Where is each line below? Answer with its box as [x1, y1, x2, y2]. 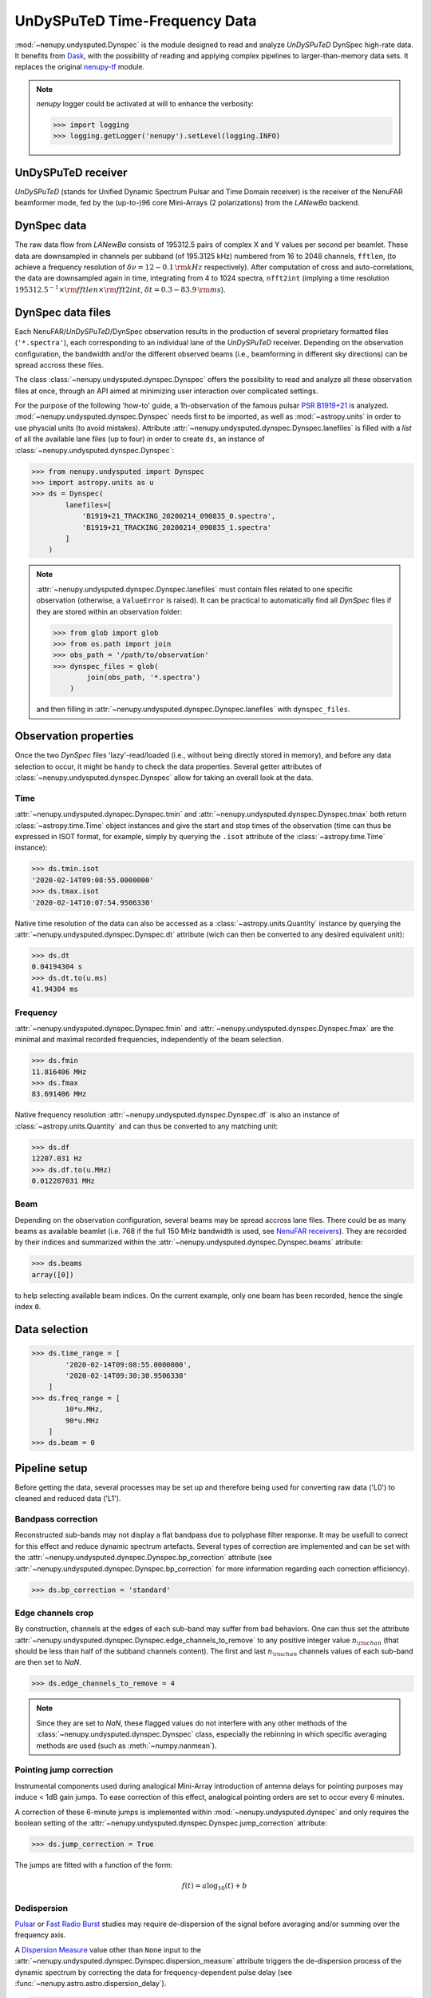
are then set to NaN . [14, 1658, 81, 1667]
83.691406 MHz [31, 1089, 87, 1099]
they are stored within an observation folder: [36, 607, 183, 616]
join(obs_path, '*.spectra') [86, 673, 201, 683]
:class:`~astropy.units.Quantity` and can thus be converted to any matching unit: [14, 1121, 279, 1131]
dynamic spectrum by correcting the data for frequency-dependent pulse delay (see [14, 1967, 293, 1977]
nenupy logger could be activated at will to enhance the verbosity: [36, 99, 255, 109]
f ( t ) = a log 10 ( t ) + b [181, 1881, 247, 1892]
